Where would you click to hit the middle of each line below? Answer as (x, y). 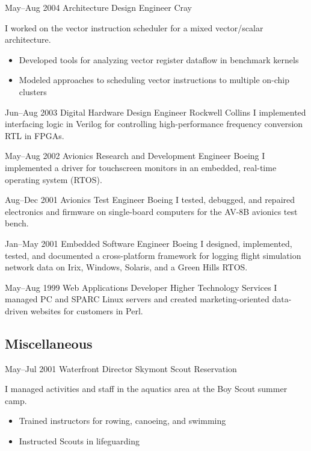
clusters (33, 91)
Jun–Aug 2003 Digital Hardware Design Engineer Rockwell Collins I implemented (155, 112)
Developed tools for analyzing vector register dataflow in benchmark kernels (159, 59)
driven (17, 310)
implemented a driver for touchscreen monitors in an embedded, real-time (141, 167)
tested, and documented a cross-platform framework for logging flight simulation (153, 255)
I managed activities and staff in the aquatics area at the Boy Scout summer (146, 389)
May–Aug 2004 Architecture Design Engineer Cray (99, 7)
